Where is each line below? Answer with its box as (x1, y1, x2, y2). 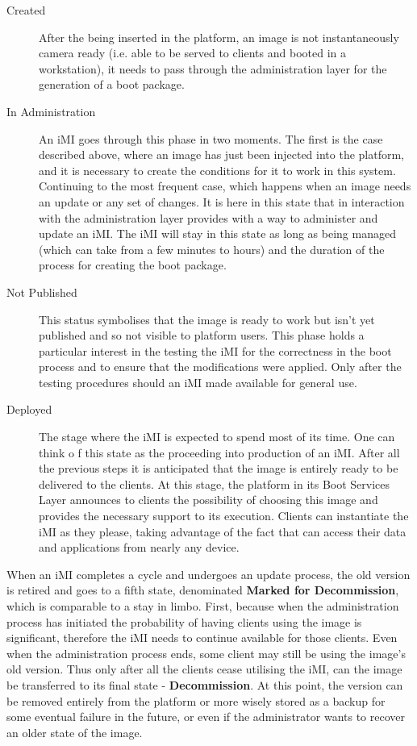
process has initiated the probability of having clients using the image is (6, 613, 362, 630)
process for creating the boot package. (39, 256, 227, 273)
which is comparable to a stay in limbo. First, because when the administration (6, 598, 399, 614)
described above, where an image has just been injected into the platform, (39, 146, 405, 163)
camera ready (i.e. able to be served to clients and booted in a (39, 44, 346, 61)
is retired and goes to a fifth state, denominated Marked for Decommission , (6, 581, 399, 598)
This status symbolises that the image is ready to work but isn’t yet (39, 310, 375, 327)
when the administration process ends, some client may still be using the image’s (6, 644, 406, 661)
